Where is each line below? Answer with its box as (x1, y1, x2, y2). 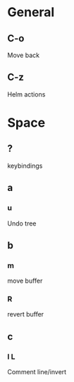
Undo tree (7, 219, 37, 228)
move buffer (7, 276, 43, 285)
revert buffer (7, 310, 44, 319)
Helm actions (7, 90, 46, 99)
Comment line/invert (7, 368, 67, 376)
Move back (7, 51, 40, 59)
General (7, 4, 55, 20)
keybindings (7, 161, 43, 170)
